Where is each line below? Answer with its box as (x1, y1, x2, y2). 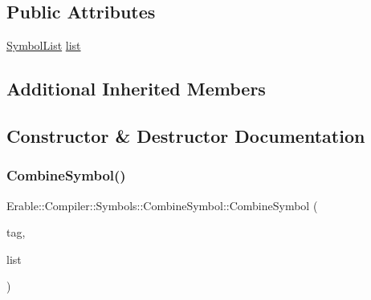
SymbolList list (6, 37, 81, 54)
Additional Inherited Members (6, 76, 266, 101)
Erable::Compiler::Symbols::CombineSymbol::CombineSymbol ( (6, 197, 318, 213)
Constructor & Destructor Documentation (6, 123, 365, 148)
